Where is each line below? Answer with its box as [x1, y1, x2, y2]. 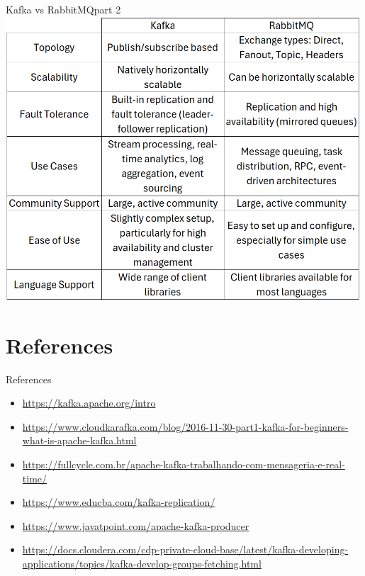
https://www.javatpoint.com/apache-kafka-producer [22, 518, 249, 533]
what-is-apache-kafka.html [22, 433, 137, 448]
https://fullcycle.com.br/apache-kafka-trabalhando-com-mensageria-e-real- [22, 457, 345, 472]
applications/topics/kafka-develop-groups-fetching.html [22, 556, 262, 571]
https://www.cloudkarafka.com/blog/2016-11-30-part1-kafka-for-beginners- [22, 419, 349, 434]
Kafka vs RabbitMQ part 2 [6, 2, 121, 16]
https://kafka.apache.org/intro [22, 395, 156, 410]
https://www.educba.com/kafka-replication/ [22, 495, 215, 509]
